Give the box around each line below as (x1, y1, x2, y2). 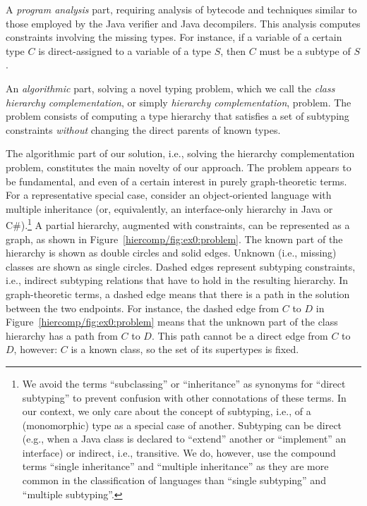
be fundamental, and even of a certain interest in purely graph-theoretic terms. (6, 173, 347, 188)
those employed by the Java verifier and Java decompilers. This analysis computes (6, 16, 361, 30)
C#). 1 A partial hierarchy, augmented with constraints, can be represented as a (6, 216, 350, 232)
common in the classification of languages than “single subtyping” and (22, 473, 326, 488)
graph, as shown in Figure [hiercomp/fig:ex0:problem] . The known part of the (6, 231, 343, 246)
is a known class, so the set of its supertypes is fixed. (71, 342, 299, 357)
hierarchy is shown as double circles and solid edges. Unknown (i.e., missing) (6, 245, 337, 260)
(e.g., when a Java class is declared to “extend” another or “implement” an (22, 431, 347, 446)
